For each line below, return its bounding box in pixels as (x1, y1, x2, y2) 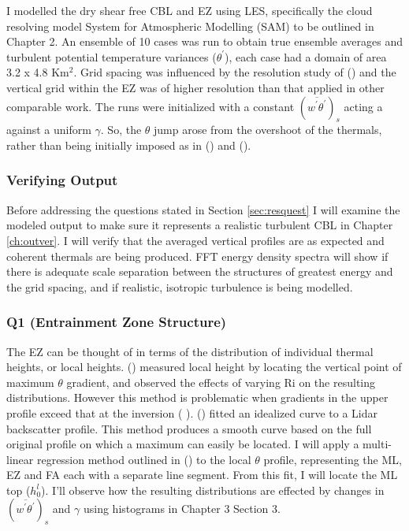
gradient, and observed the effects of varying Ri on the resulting (66, 373, 375, 390)
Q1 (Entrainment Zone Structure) (6, 312, 227, 332)
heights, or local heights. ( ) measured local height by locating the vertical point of (6, 358, 402, 375)
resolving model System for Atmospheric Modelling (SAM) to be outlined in (6, 17, 374, 34)
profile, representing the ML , (263, 451, 402, 467)
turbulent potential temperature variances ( (6, 48, 217, 65)
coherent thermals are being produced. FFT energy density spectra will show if (6, 247, 389, 264)
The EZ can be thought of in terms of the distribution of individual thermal (6, 343, 374, 359)
